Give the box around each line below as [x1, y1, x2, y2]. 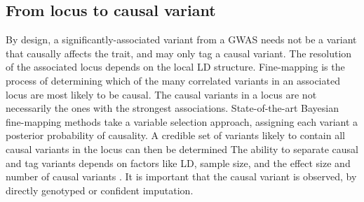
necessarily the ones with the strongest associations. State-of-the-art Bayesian [6, 101, 339, 115]
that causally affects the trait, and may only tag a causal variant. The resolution [6, 45, 352, 60]
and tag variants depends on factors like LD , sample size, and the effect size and [6, 155, 351, 170]
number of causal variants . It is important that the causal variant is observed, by [6, 169, 357, 184]
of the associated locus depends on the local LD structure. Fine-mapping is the [6, 59, 345, 74]
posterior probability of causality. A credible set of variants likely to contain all [6, 128, 345, 143]
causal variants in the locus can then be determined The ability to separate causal [6, 141, 358, 156]
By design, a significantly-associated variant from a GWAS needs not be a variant [6, 32, 357, 47]
